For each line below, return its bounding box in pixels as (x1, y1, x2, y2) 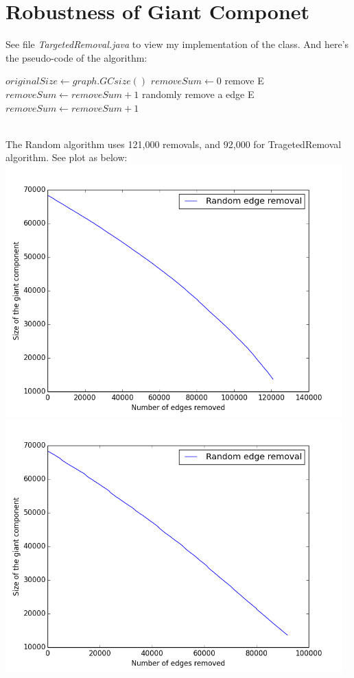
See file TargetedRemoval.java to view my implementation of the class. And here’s (5, 37, 349, 51)
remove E (224, 73, 264, 88)
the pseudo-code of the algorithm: (5, 50, 147, 64)
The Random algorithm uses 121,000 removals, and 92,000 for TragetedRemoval (5, 136, 342, 151)
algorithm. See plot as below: (5, 150, 128, 165)
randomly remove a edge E (141, 86, 255, 101)
